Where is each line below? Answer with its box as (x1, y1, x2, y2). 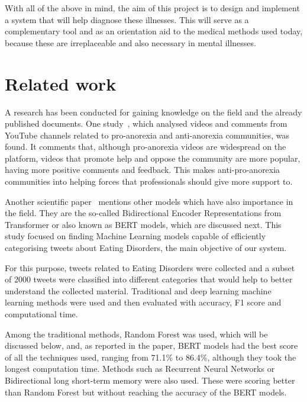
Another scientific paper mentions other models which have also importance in (5, 195, 293, 207)
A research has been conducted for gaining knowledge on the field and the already (5, 105, 302, 118)
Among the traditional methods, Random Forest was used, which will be (5, 327, 268, 340)
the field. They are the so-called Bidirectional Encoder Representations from (5, 207, 282, 219)
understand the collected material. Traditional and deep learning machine (5, 284, 272, 297)
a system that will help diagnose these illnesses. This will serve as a (5, 13, 249, 25)
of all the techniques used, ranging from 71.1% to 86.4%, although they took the (5, 350, 296, 363)
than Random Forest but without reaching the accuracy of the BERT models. (5, 385, 287, 398)
